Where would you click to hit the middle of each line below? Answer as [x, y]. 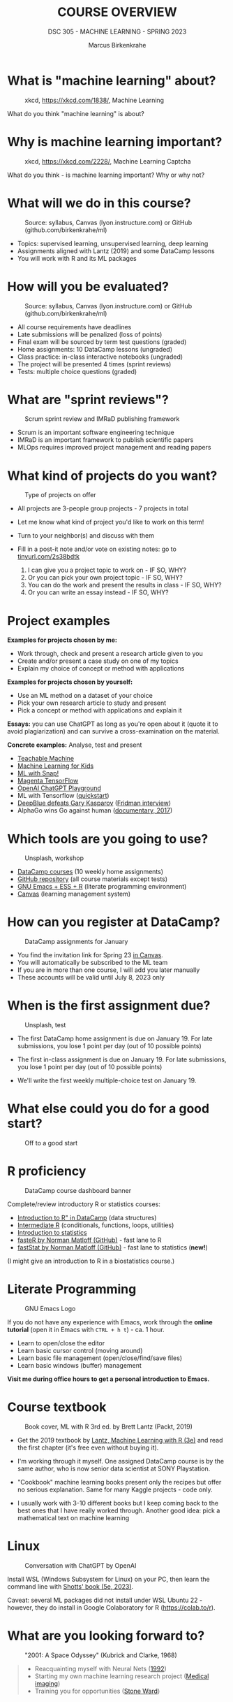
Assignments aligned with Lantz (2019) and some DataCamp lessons [116, 251]
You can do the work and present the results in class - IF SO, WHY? [125, 585]
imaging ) [47, 1683]
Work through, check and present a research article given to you [110, 654]
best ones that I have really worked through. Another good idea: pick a [119, 1510]
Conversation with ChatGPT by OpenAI [81, 1565]
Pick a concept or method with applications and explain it [100, 710]
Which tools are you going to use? [108, 839]
